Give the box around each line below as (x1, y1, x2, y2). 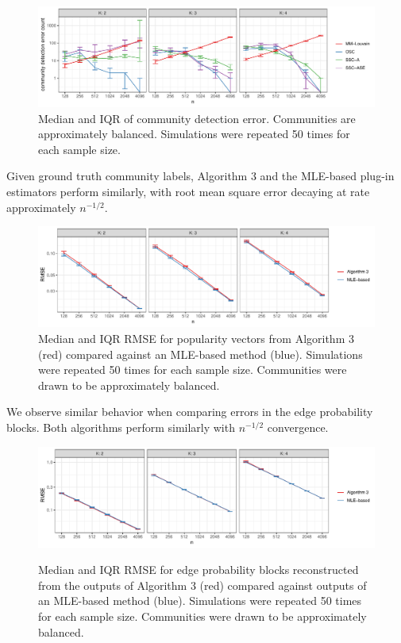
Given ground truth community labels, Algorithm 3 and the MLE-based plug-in (6, 167, 395, 184)
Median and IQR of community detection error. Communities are (38, 110, 356, 126)
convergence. (267, 418, 329, 435)
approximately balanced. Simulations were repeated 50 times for (38, 125, 350, 142)
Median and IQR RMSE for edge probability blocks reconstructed (38, 561, 359, 578)
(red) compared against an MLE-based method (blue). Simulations (38, 345, 363, 362)
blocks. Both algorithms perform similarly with (6, 418, 235, 435)
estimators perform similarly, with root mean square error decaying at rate (6, 183, 370, 200)
